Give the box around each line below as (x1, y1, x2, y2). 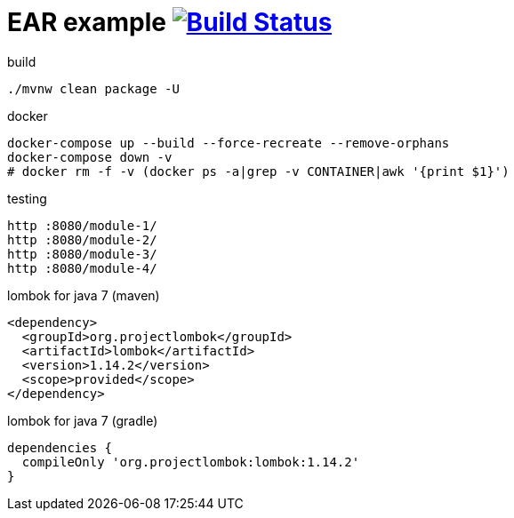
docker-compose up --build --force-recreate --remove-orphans (7, 135, 450, 150)
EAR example (7, 7, 166, 37)
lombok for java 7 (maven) (7, 287, 160, 303)
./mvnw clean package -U (7, 81, 180, 96)
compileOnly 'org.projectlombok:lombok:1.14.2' (21, 454, 360, 469)
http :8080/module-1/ (7, 218, 157, 233)
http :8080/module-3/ (7, 246, 157, 261)
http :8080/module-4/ (7, 260, 157, 275)
